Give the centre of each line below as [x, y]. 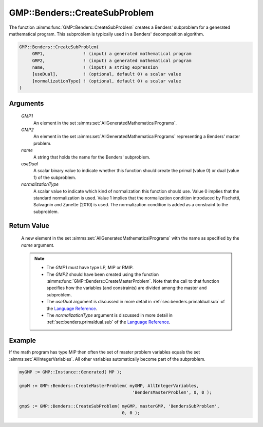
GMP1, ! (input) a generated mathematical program [112, 54]
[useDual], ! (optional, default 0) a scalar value [106, 74]
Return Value [29, 225]
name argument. [38, 245]
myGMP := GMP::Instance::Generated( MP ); [71, 372]
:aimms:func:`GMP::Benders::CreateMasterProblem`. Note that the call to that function [133, 281]
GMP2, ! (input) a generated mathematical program [112, 60]
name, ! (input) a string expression [95, 68]
